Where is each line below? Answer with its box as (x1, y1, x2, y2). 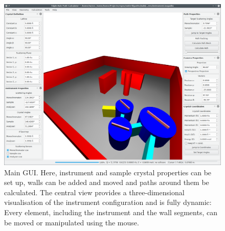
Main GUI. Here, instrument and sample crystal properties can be (4, 167, 212, 177)
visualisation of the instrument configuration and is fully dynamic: (4, 197, 212, 207)
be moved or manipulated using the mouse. (4, 217, 139, 227)
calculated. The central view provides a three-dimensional (4, 187, 185, 197)
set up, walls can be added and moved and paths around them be (4, 177, 209, 188)
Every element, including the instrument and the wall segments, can (4, 207, 217, 218)
